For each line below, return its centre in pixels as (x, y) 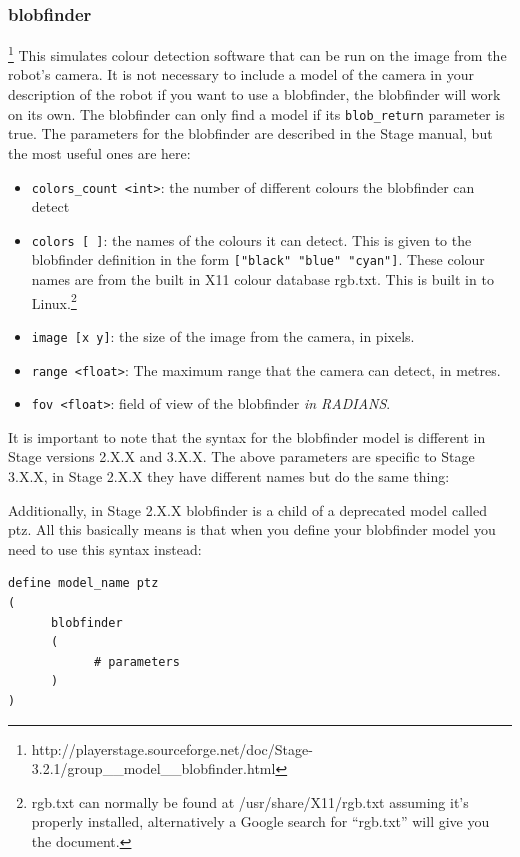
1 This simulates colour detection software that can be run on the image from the (257, 53)
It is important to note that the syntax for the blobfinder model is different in (247, 436)
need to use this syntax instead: (105, 548)
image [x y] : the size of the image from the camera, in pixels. (223, 335)
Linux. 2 (54, 301)
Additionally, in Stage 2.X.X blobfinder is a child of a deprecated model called (247, 509)
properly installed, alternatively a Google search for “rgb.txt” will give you (260, 821)
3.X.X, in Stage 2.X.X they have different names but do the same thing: (229, 476)
